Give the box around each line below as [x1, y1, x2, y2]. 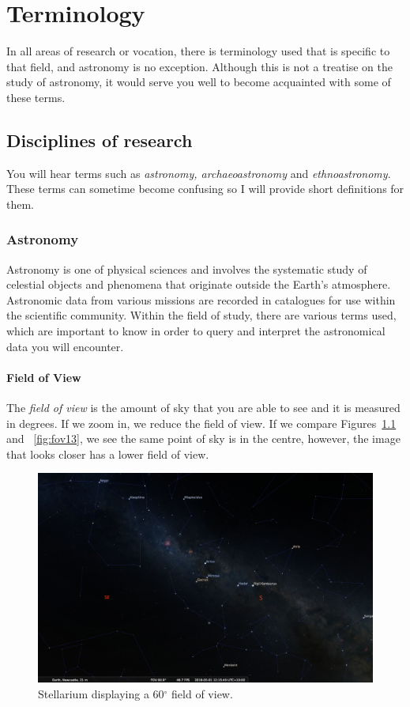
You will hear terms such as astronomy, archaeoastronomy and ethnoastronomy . [6, 164, 391, 181]
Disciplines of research [6, 127, 193, 152]
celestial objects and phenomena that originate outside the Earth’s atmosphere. [6, 276, 391, 293]
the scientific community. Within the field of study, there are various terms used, [6, 307, 397, 323]
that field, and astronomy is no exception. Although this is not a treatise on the [6, 58, 393, 74]
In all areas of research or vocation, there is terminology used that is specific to [6, 43, 390, 59]
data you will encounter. [6, 338, 124, 354]
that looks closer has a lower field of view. [6, 445, 209, 462]
